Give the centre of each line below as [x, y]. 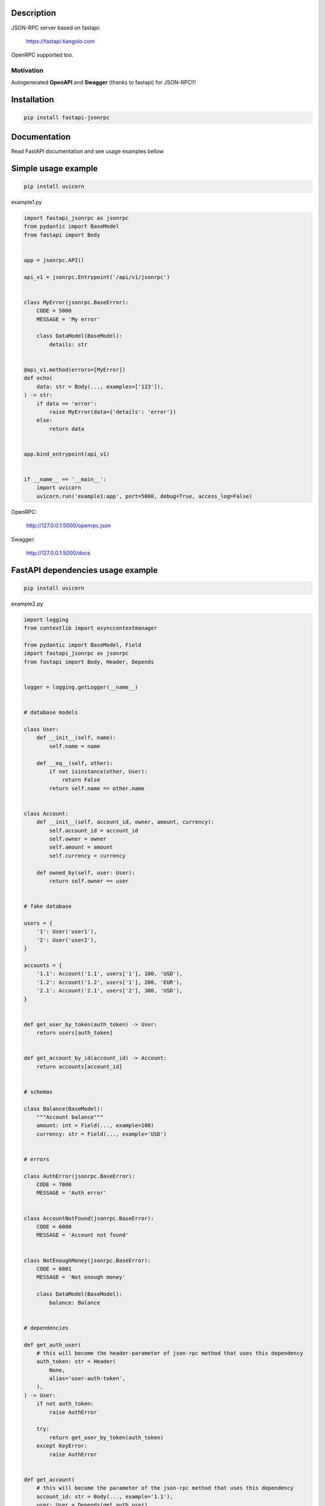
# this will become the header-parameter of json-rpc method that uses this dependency [170, 1353]
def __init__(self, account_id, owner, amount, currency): [125, 822]
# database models [51, 713]
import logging [46, 620]
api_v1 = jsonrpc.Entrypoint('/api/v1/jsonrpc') [97, 277]
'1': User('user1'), [67, 932]
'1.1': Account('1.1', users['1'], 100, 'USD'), [110, 974]
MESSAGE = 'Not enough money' [81, 1277]
